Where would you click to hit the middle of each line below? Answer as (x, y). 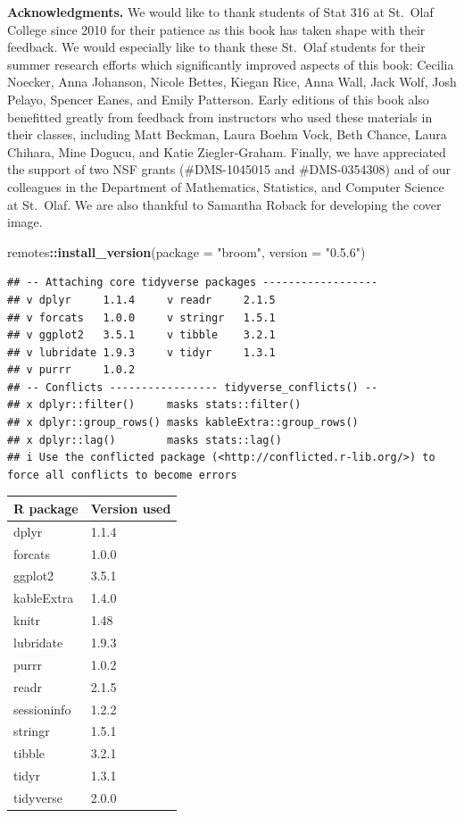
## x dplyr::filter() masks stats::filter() (154, 405)
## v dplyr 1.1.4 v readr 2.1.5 (141, 300)
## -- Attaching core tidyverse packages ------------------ (193, 283)
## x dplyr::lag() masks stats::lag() (145, 440)
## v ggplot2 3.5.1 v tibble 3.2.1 (141, 335)
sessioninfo (42, 709)
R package (46, 508)
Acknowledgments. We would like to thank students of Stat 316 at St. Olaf (220, 12)
